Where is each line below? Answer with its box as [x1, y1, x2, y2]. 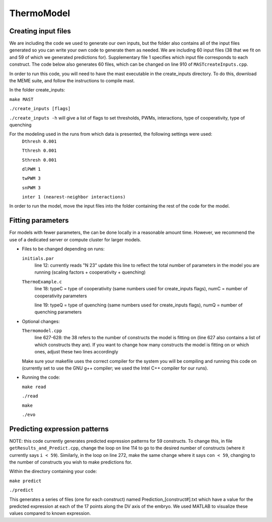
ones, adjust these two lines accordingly [34, 349, 118, 355]
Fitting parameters [9, 216, 69, 225]
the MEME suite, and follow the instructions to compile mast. [9, 78, 135, 84]
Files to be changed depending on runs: [22, 246, 105, 252]
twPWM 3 [22, 176, 41, 181]
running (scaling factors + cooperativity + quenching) [34, 269, 146, 275]
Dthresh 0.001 [22, 138, 57, 144]
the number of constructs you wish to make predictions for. [9, 459, 132, 465]
